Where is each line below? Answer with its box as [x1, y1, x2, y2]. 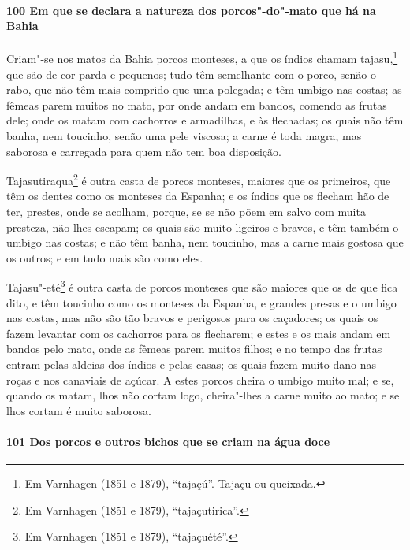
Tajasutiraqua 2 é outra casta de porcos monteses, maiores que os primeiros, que [6, 170, 391, 188]
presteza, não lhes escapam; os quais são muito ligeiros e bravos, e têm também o [6, 218, 399, 235]
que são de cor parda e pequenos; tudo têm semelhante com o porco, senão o [6, 65, 376, 82]
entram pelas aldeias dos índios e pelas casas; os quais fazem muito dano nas [6, 356, 376, 373]
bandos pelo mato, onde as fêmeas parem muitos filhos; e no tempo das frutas [6, 340, 382, 357]
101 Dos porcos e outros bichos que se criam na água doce [6, 433, 330, 450]
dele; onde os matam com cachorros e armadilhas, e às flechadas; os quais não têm [6, 112, 404, 128]
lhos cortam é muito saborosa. [6, 402, 151, 418]
